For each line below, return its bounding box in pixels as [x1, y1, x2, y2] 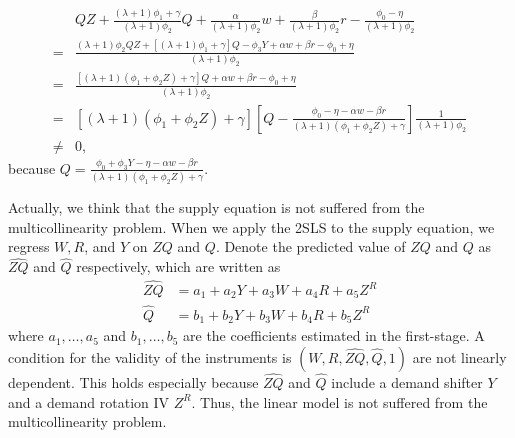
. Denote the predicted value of [215, 236, 406, 257]
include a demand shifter [331, 371, 483, 392]
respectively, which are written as [76, 256, 281, 277]
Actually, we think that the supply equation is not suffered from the [8, 197, 425, 218]
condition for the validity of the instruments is [8, 346, 292, 367]
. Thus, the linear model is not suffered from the [191, 391, 488, 412]
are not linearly [412, 346, 507, 367]
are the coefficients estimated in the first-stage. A [183, 325, 485, 346]
